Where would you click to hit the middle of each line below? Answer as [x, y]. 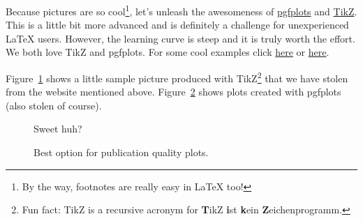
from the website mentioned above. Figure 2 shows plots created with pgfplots [173, 92]
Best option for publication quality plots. [121, 152]
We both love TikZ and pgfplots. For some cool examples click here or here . [168, 52]
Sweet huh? [58, 129]
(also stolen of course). [54, 105]
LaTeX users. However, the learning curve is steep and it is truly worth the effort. [180, 38]
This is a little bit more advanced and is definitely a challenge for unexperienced [177, 25]
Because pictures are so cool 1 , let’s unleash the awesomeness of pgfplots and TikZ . [181, 10]
